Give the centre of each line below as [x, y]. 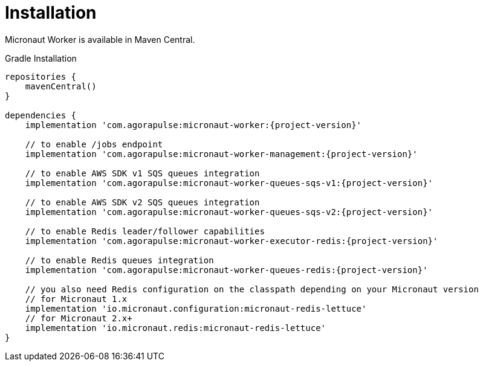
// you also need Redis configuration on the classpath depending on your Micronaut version [252, 289]
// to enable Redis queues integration [119, 260]
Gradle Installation [41, 58]
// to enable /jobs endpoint [94, 144]
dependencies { [41, 115]
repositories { [41, 76]
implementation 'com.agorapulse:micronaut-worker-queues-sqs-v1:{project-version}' [229, 183]
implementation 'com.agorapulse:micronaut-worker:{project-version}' [193, 125]
